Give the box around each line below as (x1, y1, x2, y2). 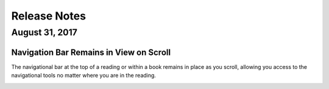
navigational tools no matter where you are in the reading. (11, 72, 157, 79)
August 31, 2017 (11, 27, 77, 38)
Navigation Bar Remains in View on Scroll (11, 47, 171, 57)
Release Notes (11, 9, 87, 23)
